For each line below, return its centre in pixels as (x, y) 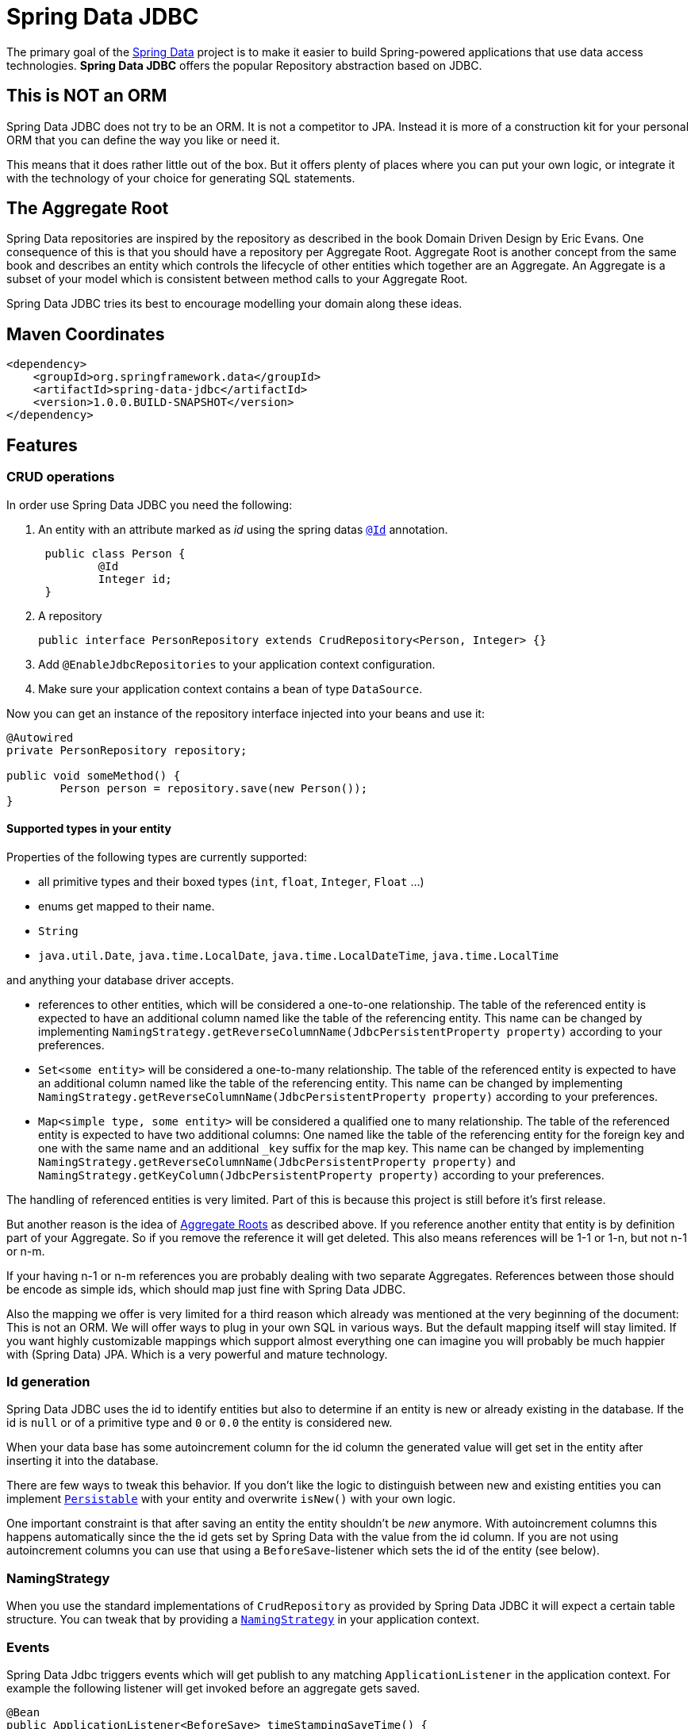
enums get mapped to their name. (127, 906)
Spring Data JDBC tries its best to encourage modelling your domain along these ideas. (234, 304)
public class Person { (115, 553)
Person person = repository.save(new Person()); (214, 788)
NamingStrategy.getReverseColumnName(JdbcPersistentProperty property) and (277, 1161)
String (58, 931)
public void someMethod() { (94, 775)
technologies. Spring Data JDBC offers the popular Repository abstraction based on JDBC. (244, 65)
